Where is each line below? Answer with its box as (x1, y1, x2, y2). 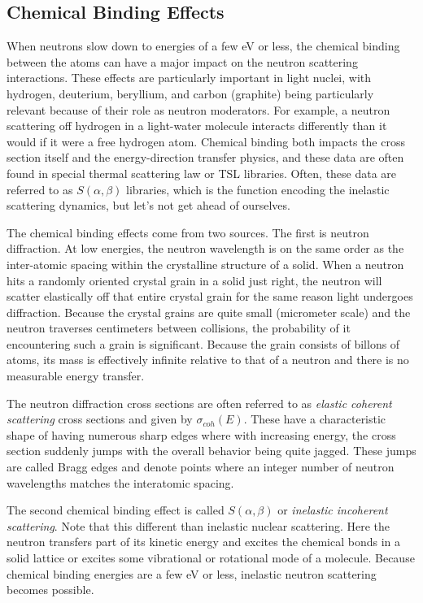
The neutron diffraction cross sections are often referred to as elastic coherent (7, 394, 392, 411)
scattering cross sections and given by (7, 410, 193, 427)
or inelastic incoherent (277, 501, 388, 518)
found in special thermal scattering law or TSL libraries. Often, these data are (7, 164, 397, 181)
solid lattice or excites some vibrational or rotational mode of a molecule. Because (7, 549, 415, 566)
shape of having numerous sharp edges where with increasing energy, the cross (7, 426, 396, 443)
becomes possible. (7, 581, 94, 598)
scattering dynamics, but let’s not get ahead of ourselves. (7, 197, 290, 214)
